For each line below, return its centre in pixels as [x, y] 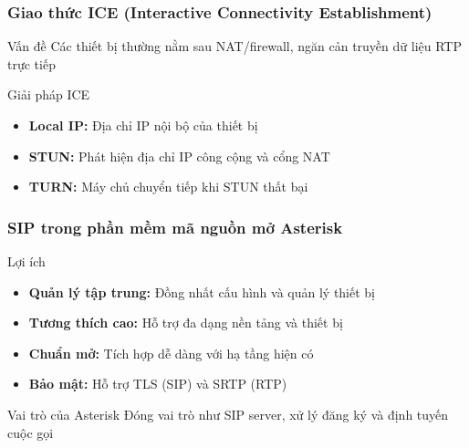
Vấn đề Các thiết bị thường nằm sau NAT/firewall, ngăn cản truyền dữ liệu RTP [234, 46]
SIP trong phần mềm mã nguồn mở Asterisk [175, 227]
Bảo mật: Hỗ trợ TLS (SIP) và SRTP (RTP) [158, 384]
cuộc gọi [31, 432]
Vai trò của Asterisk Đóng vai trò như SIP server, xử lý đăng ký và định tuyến [228, 414]
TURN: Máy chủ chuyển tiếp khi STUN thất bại [168, 187]
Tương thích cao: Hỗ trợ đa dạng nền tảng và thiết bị [186, 323]
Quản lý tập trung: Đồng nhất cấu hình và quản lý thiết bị [202, 292]
